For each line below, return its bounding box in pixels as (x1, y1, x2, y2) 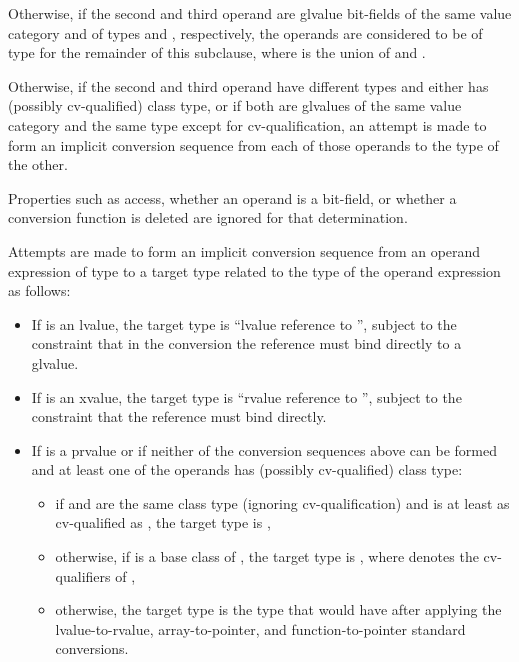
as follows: (8, 280, 71, 301)
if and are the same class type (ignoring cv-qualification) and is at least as (55, 492, 510, 513)
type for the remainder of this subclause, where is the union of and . (8, 42, 426, 63)
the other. (8, 154, 68, 175)
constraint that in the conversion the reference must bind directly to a (31, 333, 462, 354)
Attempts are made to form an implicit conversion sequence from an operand (8, 240, 481, 261)
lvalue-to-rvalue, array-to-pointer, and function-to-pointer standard (55, 618, 466, 639)
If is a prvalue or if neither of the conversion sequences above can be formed (31, 439, 497, 460)
